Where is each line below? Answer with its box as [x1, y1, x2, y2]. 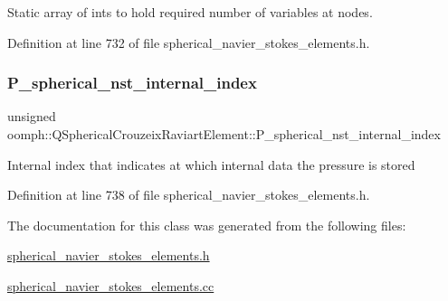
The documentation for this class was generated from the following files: [7, 215, 406, 234]
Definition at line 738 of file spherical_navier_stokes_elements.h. [7, 185, 370, 204]
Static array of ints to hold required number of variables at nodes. [7, 3, 373, 21]
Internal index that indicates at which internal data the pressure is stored [7, 155, 415, 174]
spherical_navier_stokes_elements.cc [7, 276, 214, 295]
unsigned [7, 107, 56, 126]
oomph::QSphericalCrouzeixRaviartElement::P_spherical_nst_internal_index [7, 125, 441, 143]
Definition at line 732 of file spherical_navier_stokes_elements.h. [7, 33, 370, 52]
